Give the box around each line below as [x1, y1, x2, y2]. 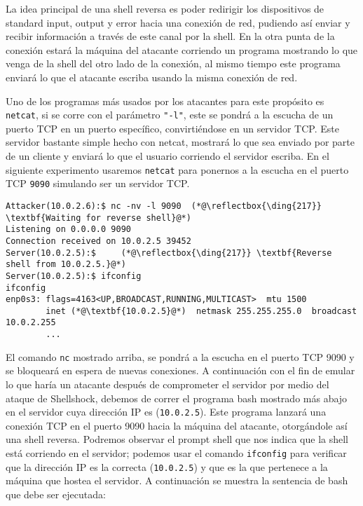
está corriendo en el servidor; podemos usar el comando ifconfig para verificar [6, 446, 347, 460]
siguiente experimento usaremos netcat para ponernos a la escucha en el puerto [6, 162, 349, 177]
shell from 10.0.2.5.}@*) [6, 259, 126, 270]
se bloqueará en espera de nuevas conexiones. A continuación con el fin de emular [6, 363, 355, 378]
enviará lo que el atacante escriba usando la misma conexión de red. [6, 69, 298, 84]
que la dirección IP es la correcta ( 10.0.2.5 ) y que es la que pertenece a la [6, 459, 328, 474]
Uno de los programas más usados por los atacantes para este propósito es [6, 93, 324, 108]
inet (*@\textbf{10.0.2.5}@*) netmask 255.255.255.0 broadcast [46, 306, 357, 316]
